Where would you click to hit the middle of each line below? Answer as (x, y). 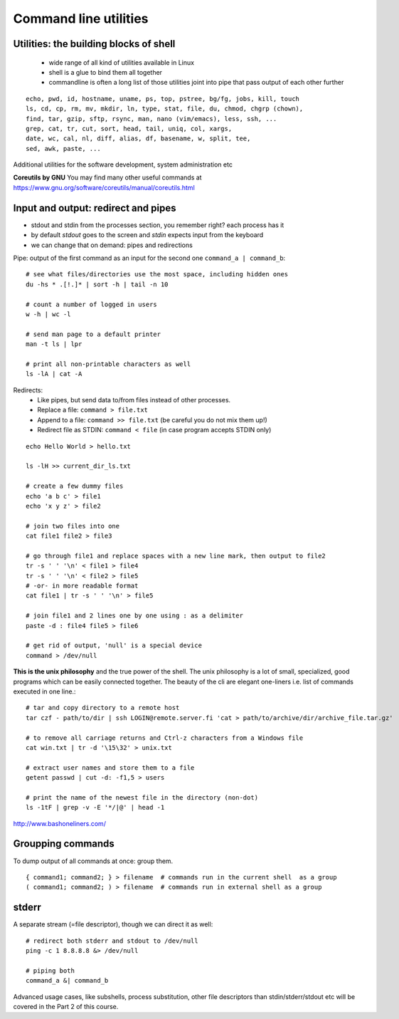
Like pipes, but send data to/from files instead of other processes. (134, 400)
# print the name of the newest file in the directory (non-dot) (142, 797)
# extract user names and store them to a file (110, 768)
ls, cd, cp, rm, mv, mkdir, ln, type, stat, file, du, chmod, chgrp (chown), (165, 109)
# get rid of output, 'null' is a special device (114, 646)
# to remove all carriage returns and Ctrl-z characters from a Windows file (165, 738)
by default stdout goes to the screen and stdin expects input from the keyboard (147, 235)
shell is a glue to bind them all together (106, 72)
